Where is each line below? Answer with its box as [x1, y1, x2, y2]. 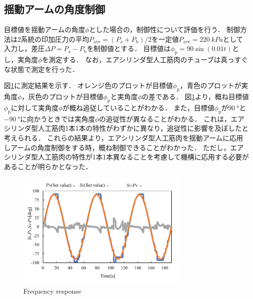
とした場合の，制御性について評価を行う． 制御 [89, 24, 240, 35]
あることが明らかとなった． [4, 161, 92, 171]
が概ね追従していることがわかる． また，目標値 [62, 102, 215, 112]
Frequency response [23, 286, 82, 296]
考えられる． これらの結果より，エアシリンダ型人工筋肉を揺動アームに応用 [4, 132, 243, 142]
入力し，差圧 [4, 43, 45, 53]
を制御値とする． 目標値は [87, 43, 171, 53]
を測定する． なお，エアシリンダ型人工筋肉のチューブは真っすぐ [42, 54, 248, 65]
